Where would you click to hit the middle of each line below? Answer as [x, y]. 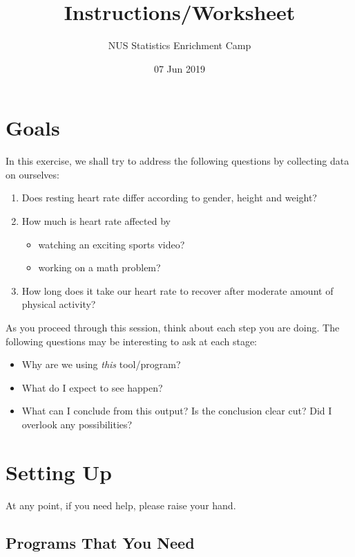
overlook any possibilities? [77, 424]
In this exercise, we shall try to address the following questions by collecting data [177, 161]
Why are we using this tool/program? [101, 364]
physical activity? [59, 304]
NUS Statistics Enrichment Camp [180, 45]
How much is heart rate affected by [96, 221]
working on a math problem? [99, 267]
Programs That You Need [100, 542]
